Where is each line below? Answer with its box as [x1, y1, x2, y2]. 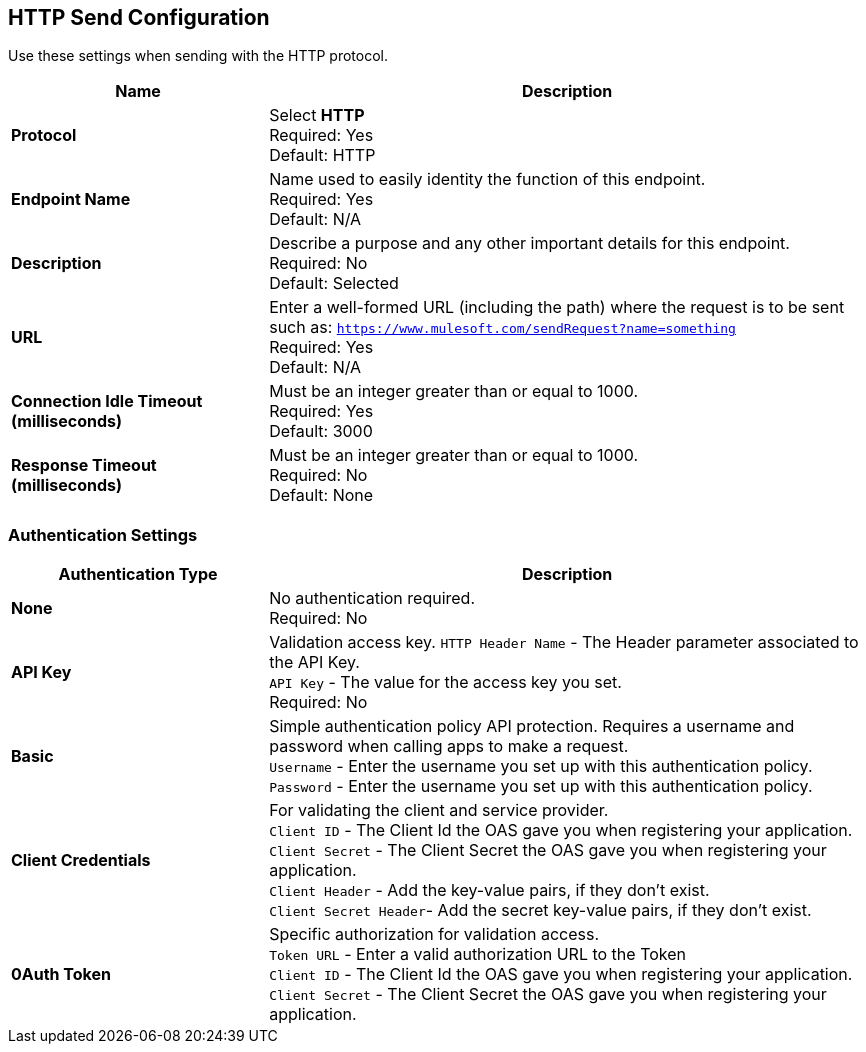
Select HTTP [269, 105, 365, 126]
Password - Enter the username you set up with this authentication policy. [269, 776, 813, 797]
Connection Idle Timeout [11, 391, 203, 412]
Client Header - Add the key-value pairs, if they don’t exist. [269, 880, 710, 901]
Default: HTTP [269, 145, 376, 166]
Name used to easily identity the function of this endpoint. [269, 169, 706, 190]
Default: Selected [269, 273, 399, 294]
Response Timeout [11, 455, 157, 476]
